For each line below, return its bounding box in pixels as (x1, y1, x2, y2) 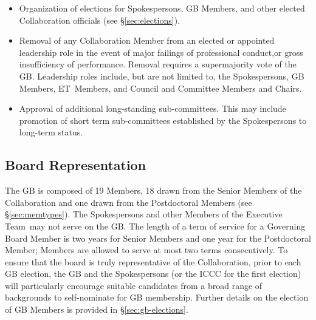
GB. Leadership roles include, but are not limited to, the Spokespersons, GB (19, 69, 304, 82)
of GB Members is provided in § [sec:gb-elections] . (5, 303, 188, 316)
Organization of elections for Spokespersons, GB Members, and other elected (19, 2, 305, 14)
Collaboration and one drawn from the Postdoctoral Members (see (5, 196, 252, 208)
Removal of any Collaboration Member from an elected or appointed (19, 34, 275, 47)
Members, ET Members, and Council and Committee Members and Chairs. (19, 81, 302, 94)
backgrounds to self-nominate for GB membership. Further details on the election (5, 291, 309, 304)
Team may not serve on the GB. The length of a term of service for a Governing (5, 219, 306, 232)
